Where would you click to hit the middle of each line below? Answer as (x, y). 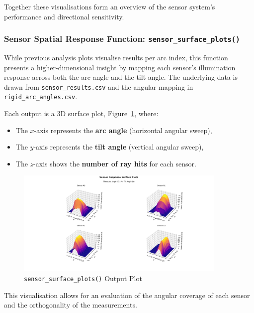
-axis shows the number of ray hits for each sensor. (115, 163)
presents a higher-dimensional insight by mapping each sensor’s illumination (120, 67)
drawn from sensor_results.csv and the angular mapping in (99, 86)
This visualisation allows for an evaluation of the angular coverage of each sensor (127, 295)
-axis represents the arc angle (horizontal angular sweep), (123, 130)
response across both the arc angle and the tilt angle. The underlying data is (121, 77)
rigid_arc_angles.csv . (41, 96)
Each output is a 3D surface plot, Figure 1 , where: (81, 113)
